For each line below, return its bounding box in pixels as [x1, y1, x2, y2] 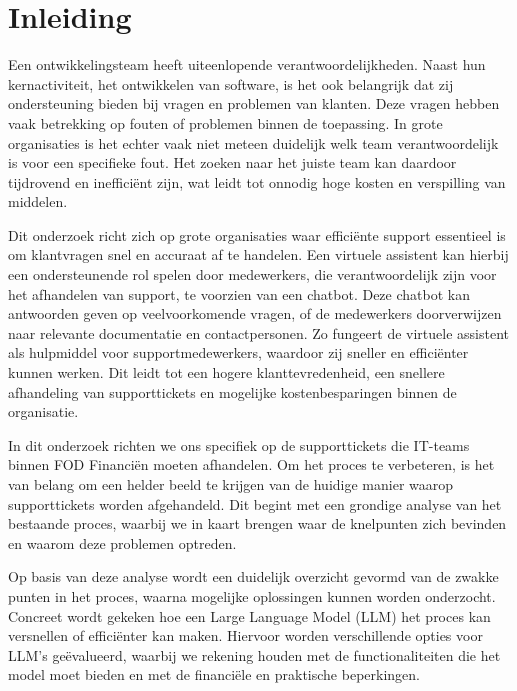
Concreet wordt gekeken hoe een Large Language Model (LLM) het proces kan [8, 605, 491, 626]
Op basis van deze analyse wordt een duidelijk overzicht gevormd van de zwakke [8, 566, 499, 587]
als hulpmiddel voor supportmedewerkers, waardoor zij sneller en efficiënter [8, 342, 469, 363]
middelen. [8, 191, 68, 212]
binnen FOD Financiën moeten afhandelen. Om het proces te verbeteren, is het [8, 454, 495, 475]
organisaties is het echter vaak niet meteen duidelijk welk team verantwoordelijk [8, 132, 499, 153]
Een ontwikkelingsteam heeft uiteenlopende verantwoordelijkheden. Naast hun [8, 54, 486, 75]
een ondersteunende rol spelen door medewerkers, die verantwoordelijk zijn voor [8, 264, 497, 285]
